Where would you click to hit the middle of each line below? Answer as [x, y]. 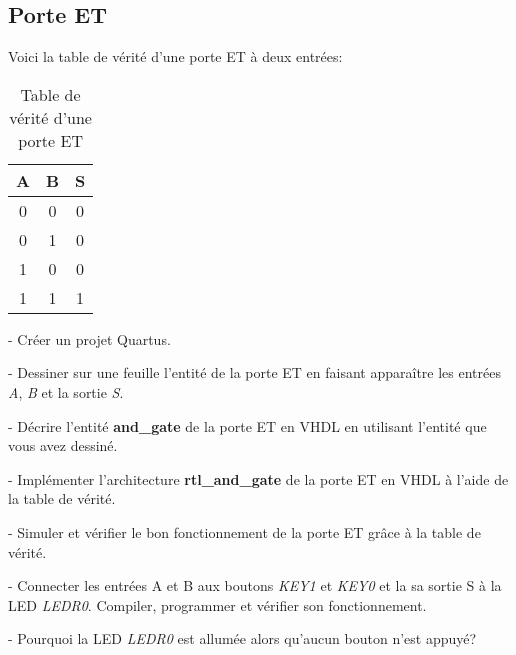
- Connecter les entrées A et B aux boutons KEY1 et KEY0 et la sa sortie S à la [255, 585]
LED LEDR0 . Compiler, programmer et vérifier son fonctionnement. [217, 604]
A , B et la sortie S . [66, 391]
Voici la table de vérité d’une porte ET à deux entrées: [175, 56]
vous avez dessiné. [63, 445]
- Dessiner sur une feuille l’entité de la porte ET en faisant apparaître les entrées [254, 372]
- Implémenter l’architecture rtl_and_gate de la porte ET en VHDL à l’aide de [258, 478]
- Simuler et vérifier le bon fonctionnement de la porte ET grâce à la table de [244, 531]
